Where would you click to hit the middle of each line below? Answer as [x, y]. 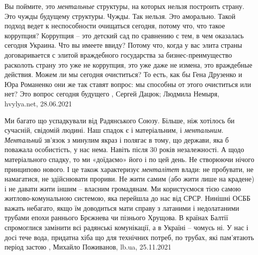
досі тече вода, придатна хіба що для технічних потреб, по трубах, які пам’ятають [129, 237]
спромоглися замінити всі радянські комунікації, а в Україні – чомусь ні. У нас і [127, 227]
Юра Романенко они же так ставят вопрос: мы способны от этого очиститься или [128, 84]
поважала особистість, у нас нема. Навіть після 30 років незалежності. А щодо [124, 149]
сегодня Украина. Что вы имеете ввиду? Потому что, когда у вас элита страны [123, 45]
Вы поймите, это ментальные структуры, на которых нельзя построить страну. [125, 6]
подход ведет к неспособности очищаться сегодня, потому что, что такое [115, 26]
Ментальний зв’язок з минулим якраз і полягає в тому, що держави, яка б [117, 139]
